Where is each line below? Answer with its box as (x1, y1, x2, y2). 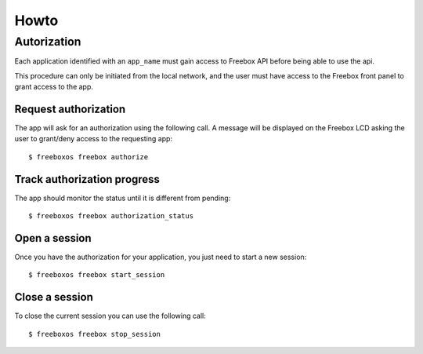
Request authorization (14, 102, 126, 115)
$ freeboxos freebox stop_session (28, 330, 161, 338)
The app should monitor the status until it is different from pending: (14, 193, 231, 203)
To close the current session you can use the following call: (14, 311, 207, 321)
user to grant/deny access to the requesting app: (14, 134, 172, 144)
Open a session (14, 232, 92, 245)
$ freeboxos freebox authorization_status (28, 212, 194, 221)
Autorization (14, 35, 81, 49)
